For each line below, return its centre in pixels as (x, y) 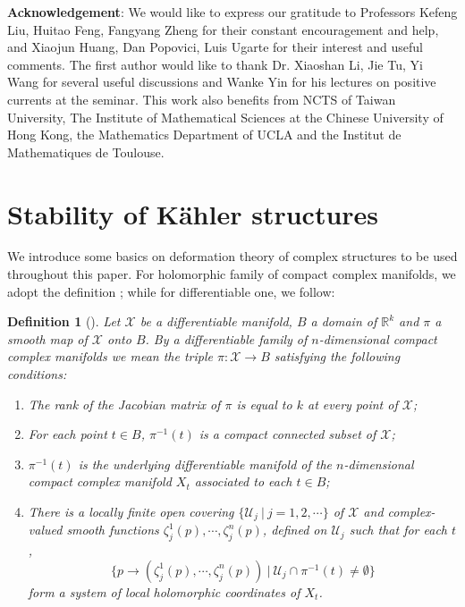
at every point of (352, 404)
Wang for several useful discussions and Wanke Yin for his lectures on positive (222, 82)
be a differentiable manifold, (216, 321)
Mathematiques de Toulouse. (86, 152)
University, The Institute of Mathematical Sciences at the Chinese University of (225, 117)
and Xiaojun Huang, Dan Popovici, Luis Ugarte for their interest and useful (215, 47)
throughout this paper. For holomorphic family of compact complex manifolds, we (232, 274)
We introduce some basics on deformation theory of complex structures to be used (232, 256)
